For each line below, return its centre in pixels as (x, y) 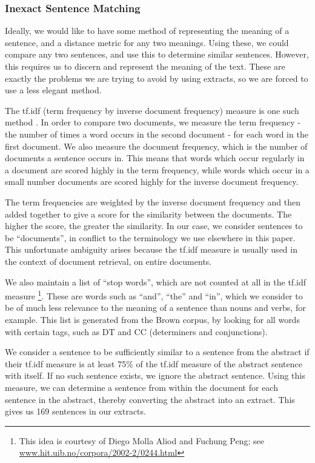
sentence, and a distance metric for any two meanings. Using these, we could (147, 42)
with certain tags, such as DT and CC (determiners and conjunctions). (136, 331)
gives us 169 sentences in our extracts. (75, 411)
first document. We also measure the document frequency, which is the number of (156, 146)
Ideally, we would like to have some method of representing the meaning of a (147, 31)
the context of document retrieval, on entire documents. (108, 261)
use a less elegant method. (53, 90)
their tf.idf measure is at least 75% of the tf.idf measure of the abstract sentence (154, 363)
